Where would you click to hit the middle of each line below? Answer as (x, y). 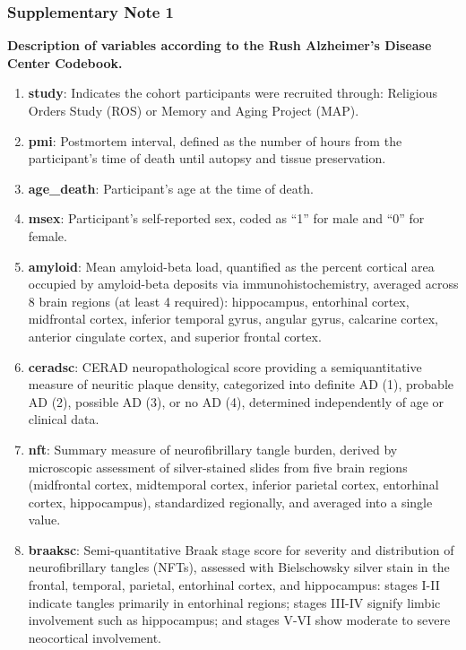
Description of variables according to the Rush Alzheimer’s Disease (220, 45)
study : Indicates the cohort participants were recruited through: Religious (233, 93)
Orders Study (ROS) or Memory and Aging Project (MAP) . (194, 110)
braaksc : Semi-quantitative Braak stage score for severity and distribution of (241, 549)
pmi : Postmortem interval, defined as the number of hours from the (215, 140)
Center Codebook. (65, 62)
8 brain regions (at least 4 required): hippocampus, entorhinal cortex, (219, 301)
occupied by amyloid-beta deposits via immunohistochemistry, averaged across (243, 284)
